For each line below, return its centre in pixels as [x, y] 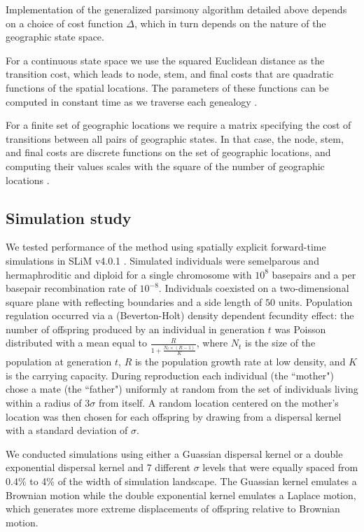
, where [212, 343]
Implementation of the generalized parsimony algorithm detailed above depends [176, 9]
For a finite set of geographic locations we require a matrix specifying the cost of [178, 125]
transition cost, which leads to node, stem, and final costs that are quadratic [170, 74]
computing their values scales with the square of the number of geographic [165, 166]
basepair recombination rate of [71, 288]
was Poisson [300, 329]
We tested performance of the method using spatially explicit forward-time [166, 247]
